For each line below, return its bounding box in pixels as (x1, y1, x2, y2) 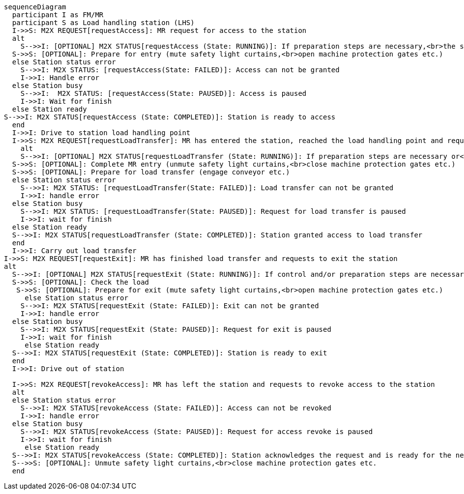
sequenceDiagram (4, 3, 66, 11)
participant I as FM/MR (12, 11, 104, 19)
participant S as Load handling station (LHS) (12, 19, 195, 27)
